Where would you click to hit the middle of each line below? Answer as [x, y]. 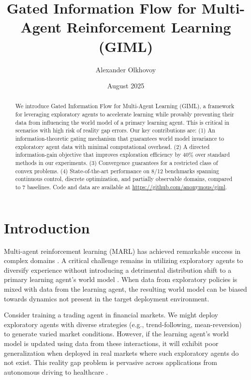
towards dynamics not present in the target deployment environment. [107, 298]
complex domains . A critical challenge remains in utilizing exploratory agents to [124, 260]
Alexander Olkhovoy [126, 69]
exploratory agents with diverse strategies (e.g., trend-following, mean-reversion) [123, 324]
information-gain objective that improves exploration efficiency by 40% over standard [123, 155]
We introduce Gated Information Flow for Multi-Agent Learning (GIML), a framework [125, 106]
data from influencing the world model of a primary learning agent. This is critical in [122, 122]
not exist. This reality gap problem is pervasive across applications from [111, 362]
